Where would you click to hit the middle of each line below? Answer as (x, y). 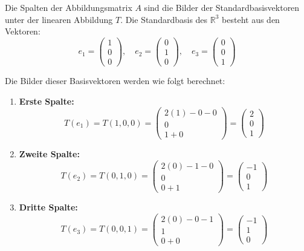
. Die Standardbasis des (164, 19)
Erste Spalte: (47, 101)
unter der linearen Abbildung (59, 19)
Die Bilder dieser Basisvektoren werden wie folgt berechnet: (115, 80)
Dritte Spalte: (48, 207)
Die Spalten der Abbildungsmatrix (69, 7)
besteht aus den (251, 19)
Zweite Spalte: (49, 154)
